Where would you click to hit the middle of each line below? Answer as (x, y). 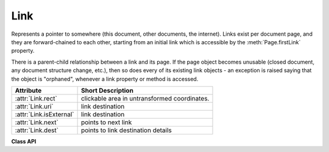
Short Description (107, 90)
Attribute (28, 90)
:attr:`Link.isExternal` (44, 114)
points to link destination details (126, 130)
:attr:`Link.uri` (34, 106)
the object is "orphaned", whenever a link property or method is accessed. (105, 79)
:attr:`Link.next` (37, 122)
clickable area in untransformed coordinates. (145, 98)
